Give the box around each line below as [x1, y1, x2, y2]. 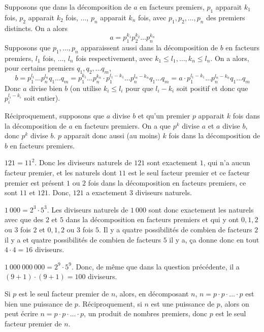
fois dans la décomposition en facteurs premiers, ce [88, 177, 246, 188]
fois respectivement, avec [76, 52, 153, 63]
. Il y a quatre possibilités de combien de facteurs [99, 224, 252, 234]
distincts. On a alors [5, 22, 68, 33]
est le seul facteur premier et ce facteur [128, 167, 250, 178]
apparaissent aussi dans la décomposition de [81, 42, 218, 52]
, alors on [220, 298, 249, 309]
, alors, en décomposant [115, 288, 189, 298]
